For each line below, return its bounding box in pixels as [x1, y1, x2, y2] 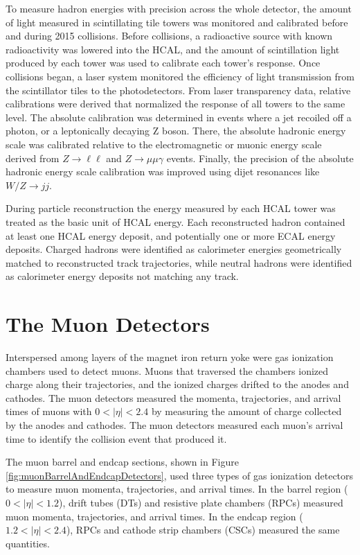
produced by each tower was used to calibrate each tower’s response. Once [6, 55, 321, 70]
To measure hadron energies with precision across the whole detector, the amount [6, 1, 352, 15]
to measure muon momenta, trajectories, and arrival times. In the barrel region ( [6, 482, 348, 496]
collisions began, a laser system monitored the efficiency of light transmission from [6, 69, 354, 83]
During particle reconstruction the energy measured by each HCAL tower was [6, 201, 336, 215]
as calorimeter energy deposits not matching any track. [6, 269, 239, 283]
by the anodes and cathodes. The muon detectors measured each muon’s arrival [6, 417, 343, 432]
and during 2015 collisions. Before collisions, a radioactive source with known [6, 28, 333, 43]
